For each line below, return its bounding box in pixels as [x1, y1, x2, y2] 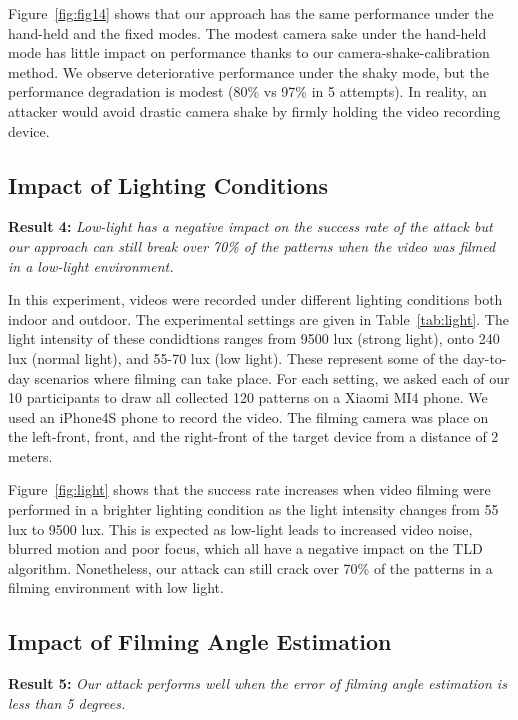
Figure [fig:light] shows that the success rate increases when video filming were [8, 479, 491, 500]
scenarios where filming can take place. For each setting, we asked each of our [34, 367, 510, 388]
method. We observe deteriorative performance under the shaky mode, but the [8, 61, 490, 82]
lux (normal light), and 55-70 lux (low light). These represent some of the [8, 347, 459, 368]
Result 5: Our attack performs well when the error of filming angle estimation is [8, 673, 507, 694]
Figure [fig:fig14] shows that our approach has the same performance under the [8, 3, 494, 23]
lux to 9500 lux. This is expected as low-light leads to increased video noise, [8, 518, 473, 539]
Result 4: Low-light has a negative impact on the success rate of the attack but [8, 216, 493, 237]
